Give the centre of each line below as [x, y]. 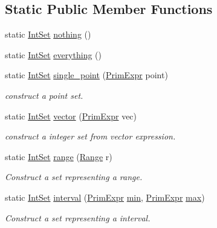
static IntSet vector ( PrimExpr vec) [71, 116]
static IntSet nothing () [48, 34]
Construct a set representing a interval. [78, 217]
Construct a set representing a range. [74, 177]
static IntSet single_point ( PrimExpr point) [86, 75]
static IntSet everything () [53, 54]
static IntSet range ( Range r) [59, 156]
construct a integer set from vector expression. [90, 136]
